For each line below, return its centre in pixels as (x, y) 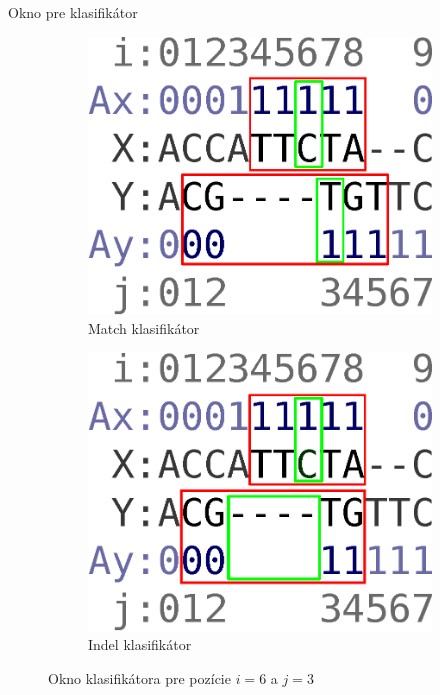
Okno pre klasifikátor (73, 12)
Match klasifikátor (144, 328)
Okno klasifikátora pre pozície (139, 677)
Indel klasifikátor (140, 644)
